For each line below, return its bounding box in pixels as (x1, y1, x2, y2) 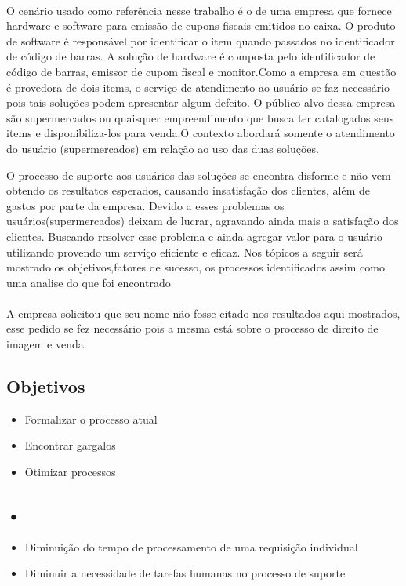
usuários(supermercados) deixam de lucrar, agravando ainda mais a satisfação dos (6, 213, 399, 229)
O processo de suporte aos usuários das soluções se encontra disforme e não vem (6, 166, 391, 183)
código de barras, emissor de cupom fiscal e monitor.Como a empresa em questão (6, 63, 397, 79)
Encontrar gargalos (24, 437, 116, 453)
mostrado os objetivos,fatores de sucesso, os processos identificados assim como (6, 259, 385, 275)
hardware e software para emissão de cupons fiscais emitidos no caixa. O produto (6, 17, 396, 34)
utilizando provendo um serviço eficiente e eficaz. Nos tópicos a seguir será (6, 243, 363, 260)
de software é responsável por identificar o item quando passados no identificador (6, 32, 395, 49)
